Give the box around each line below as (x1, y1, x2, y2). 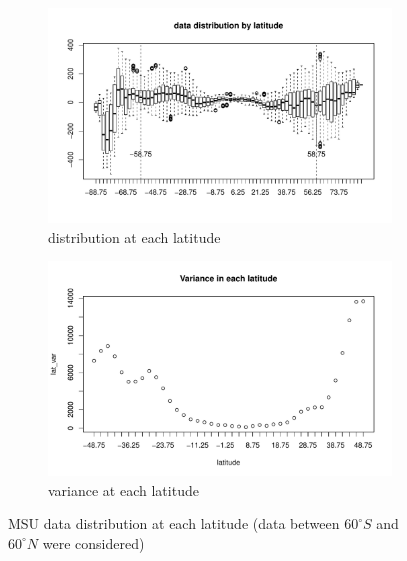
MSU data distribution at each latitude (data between (8, 513, 340, 534)
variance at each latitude (48, 479, 199, 500)
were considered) (42, 532, 145, 553)
